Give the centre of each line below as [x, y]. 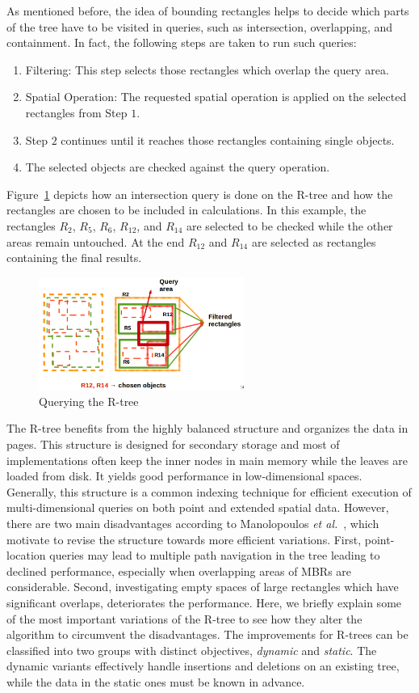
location [26, 555]
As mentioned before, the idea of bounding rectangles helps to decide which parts [208, 11]
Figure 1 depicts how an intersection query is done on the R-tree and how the [200, 194]
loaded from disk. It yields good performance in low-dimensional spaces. [184, 476]
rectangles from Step [76, 112]
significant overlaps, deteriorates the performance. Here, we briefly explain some [204, 602]
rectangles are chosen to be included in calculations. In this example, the [186, 210]
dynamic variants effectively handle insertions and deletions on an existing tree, [203, 666]
